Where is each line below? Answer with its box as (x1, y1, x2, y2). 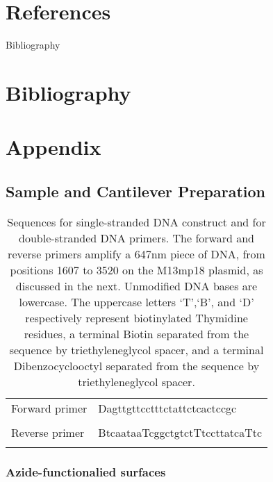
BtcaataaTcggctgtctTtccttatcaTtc (98, 424, 263, 440)
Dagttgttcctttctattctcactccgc (98, 399, 237, 416)
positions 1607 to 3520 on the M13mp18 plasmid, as (10, 261, 263, 278)
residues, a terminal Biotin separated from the (24, 325, 249, 342)
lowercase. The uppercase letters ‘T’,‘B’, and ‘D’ (19, 293, 254, 310)
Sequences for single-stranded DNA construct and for (7, 213, 266, 230)
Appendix (6, 133, 101, 161)
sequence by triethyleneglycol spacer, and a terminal (9, 341, 264, 358)
